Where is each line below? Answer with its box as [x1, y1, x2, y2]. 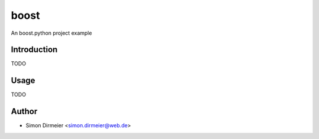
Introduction [11, 45, 58, 55]
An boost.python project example [11, 29, 92, 37]
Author [11, 107, 38, 117]
